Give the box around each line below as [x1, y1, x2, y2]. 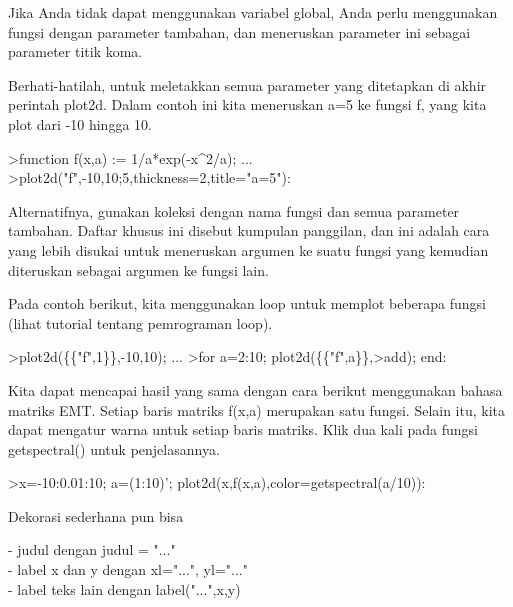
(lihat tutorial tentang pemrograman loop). [8, 312, 273, 333]
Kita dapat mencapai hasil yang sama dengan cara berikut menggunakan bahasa [8, 379, 503, 400]
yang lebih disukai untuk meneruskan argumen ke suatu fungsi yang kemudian [8, 239, 489, 260]
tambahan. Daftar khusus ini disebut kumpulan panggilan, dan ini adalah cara [8, 220, 490, 241]
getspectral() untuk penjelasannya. [8, 438, 220, 459]
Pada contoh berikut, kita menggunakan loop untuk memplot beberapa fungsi [8, 293, 486, 314]
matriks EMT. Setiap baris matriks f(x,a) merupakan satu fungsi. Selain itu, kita [8, 399, 506, 420]
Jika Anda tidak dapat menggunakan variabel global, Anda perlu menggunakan [8, 2, 498, 22]
